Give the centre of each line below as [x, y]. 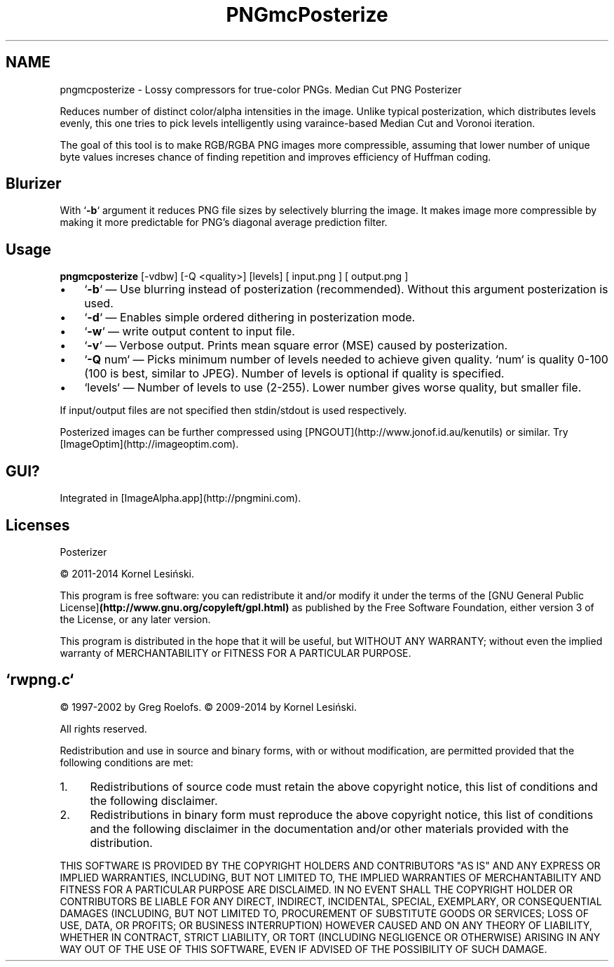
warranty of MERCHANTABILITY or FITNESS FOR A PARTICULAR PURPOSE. [236, 653]
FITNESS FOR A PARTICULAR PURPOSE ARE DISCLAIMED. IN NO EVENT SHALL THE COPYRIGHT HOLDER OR [316, 889]
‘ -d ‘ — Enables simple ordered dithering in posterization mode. [250, 318]
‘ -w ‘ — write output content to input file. [190, 332]
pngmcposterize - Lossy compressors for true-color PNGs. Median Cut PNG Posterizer [261, 89]
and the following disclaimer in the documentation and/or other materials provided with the [329, 828]
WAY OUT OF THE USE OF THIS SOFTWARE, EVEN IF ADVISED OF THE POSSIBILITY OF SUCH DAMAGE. [303, 949]
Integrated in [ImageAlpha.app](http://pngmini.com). [180, 498]
